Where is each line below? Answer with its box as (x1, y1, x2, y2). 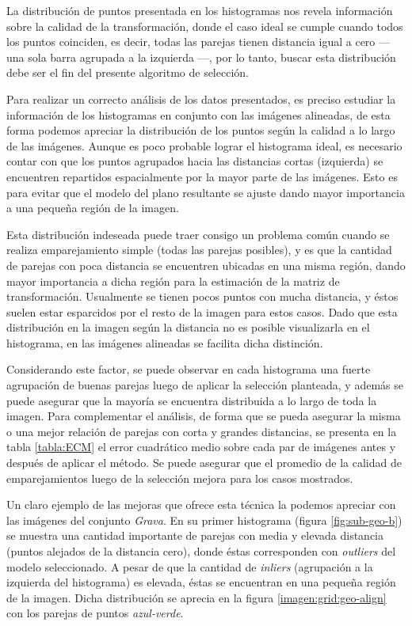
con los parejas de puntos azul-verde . (6, 605, 184, 621)
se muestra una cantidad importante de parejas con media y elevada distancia (6, 527, 384, 544)
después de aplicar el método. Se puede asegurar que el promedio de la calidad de (6, 454, 402, 471)
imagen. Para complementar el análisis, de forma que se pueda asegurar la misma (6, 408, 401, 424)
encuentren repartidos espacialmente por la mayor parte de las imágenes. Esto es (6, 168, 398, 184)
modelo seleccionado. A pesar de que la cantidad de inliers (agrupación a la (6, 558, 373, 575)
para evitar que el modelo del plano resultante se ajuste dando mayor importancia (6, 184, 405, 200)
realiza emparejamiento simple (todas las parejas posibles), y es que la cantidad (6, 241, 392, 258)
